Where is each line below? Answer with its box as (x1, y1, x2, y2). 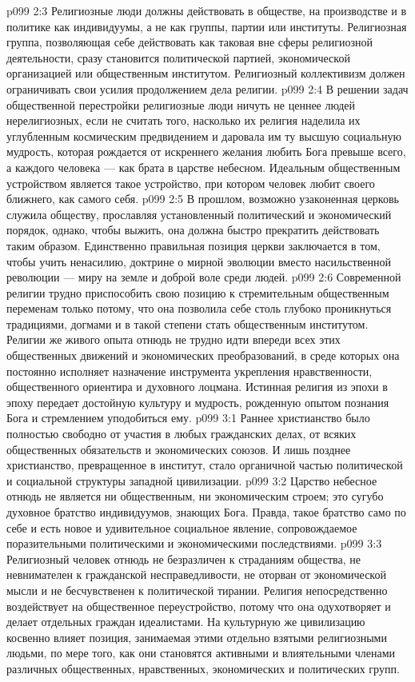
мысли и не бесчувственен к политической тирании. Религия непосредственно (6, 581, 388, 598)
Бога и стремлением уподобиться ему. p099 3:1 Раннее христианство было (6, 409, 370, 426)
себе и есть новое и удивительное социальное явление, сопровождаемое (6, 519, 357, 536)
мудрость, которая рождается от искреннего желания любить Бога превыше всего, (6, 143, 406, 160)
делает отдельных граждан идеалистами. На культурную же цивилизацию (6, 613, 365, 630)
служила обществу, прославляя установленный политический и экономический (6, 205, 392, 222)
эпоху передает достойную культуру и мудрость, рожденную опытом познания (6, 393, 389, 410)
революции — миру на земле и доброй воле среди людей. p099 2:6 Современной (6, 269, 401, 285)
